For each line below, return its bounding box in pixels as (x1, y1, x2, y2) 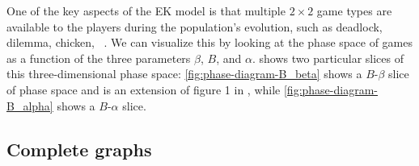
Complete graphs (6, 136, 152, 161)
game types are (316, 2, 392, 19)
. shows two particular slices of (252, 49, 404, 66)
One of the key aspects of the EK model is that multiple (6, 2, 286, 19)
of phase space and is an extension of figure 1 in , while (6, 81, 281, 98)
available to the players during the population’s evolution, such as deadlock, (6, 18, 383, 35)
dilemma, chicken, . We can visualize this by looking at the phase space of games (6, 34, 413, 51)
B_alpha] (6, 97, 53, 114)
